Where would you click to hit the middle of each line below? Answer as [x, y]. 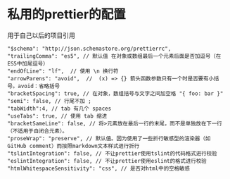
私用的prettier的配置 [66, 14]
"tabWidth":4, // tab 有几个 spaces [59, 109]
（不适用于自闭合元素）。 [38, 131]
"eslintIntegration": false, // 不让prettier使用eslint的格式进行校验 [107, 161]
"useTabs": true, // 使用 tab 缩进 [57, 116]
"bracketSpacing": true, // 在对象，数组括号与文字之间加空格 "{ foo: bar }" [115, 93]
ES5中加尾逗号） [28, 63]
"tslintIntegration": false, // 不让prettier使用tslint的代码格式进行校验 [112, 153]
